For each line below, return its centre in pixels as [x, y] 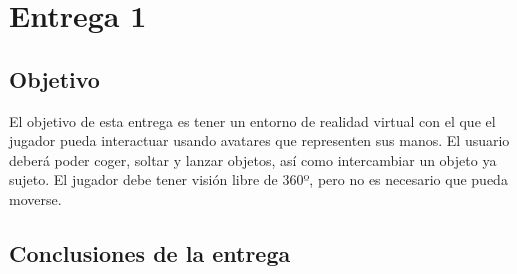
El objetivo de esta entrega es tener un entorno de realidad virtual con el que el [252, 120]
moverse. [35, 198]
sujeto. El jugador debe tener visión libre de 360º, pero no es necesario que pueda [258, 179]
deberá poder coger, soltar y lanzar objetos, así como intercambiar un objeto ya [253, 159]
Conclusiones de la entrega [150, 252]
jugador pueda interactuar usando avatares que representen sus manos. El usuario [259, 140]
